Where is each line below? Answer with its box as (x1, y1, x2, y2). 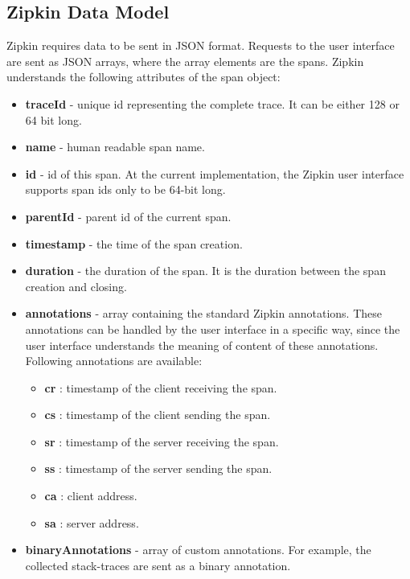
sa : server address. (44, 514, 139, 531)
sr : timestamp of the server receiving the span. (44, 433, 279, 450)
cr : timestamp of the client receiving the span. (44, 379, 277, 396)
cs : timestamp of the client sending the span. (44, 406, 271, 423)
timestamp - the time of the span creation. (25, 235, 243, 252)
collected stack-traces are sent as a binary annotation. (25, 556, 291, 573)
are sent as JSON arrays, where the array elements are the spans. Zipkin (6, 52, 364, 69)
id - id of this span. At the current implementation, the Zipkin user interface (25, 165, 404, 182)
